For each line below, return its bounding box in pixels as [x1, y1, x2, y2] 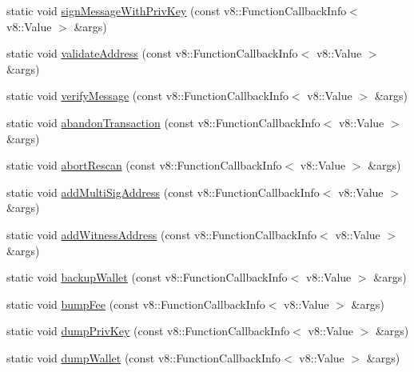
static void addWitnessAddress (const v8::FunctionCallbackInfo [6, 226, 317, 242]
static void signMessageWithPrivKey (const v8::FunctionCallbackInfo [6, 2, 347, 18]
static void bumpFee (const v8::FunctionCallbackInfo [6, 295, 265, 312]
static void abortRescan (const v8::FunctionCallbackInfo [6, 157, 282, 174]
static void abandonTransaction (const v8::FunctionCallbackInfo [6, 114, 320, 130]
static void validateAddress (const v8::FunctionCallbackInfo [6, 45, 298, 62]
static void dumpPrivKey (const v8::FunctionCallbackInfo [6, 322, 290, 339]
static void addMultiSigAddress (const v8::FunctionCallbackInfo [6, 183, 320, 200]
